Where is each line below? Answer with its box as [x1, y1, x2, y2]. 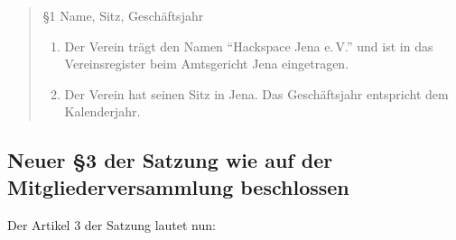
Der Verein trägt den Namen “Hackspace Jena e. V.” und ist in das [64, 36, 433, 55]
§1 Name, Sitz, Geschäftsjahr [42, 6, 204, 24]
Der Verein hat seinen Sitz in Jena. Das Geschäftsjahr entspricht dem [64, 84, 449, 103]
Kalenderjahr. [64, 102, 141, 121]
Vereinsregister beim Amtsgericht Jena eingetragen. [64, 54, 349, 73]
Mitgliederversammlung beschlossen [7, 172, 349, 200]
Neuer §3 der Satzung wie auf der [7, 146, 333, 174]
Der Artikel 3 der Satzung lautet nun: [7, 215, 216, 234]
